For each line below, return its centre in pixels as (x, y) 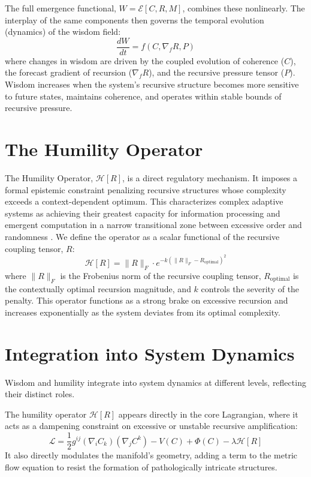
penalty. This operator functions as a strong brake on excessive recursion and (147, 300)
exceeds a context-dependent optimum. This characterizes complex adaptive (144, 201)
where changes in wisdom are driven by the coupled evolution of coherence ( (145, 60)
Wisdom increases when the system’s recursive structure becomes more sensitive (152, 84)
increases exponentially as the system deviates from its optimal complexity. (143, 312)
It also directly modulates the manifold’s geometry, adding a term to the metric (151, 455)
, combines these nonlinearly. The (244, 8)
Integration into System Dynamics (150, 353)
